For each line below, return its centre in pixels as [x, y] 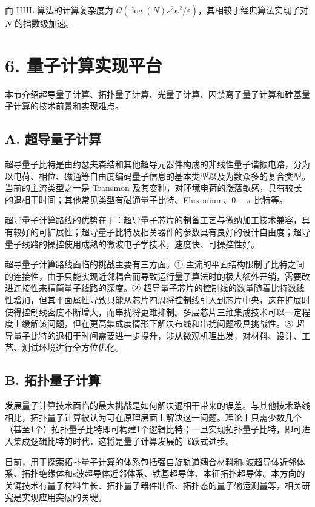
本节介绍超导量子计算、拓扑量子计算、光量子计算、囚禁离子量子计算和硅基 [153, 94]
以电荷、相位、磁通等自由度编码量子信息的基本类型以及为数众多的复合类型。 [157, 176]
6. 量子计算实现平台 [84, 65]
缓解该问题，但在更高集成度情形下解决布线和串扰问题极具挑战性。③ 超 [163, 324]
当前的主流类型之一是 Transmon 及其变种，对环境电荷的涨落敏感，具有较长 [154, 188]
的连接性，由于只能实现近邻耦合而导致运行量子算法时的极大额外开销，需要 [153, 276]
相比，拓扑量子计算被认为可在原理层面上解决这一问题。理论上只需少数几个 [153, 417]
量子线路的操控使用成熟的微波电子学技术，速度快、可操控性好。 [132, 243]
